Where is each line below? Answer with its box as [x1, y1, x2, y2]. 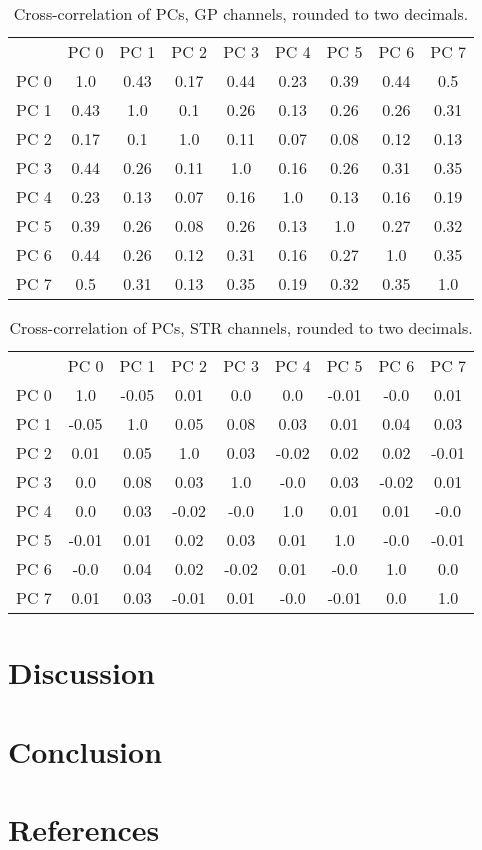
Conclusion [8, 730, 163, 771]
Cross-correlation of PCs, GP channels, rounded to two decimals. [13, 2, 469, 25]
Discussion [8, 652, 155, 693]
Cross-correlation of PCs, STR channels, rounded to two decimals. [9, 316, 473, 339]
